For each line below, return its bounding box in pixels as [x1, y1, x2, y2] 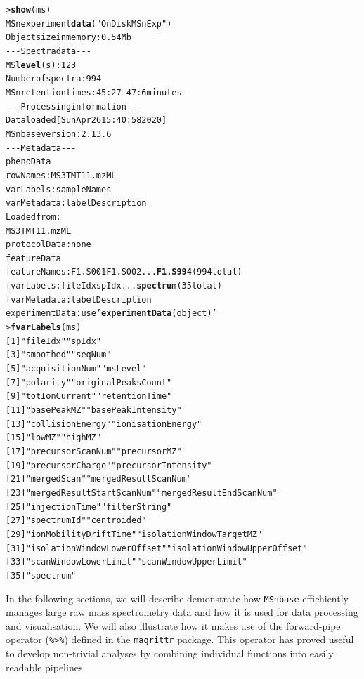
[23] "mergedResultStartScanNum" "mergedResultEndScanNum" [6, 487, 278, 498]
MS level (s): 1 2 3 [6, 60, 77, 70]
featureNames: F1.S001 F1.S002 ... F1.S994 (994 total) [6, 267, 242, 277]
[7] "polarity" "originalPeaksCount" [6, 377, 172, 388]
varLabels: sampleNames [6, 184, 112, 195]
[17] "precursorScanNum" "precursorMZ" [6, 447, 182, 456]
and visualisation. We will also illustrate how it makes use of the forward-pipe [6, 618, 341, 633]
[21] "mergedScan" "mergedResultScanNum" [6, 474, 192, 484]
